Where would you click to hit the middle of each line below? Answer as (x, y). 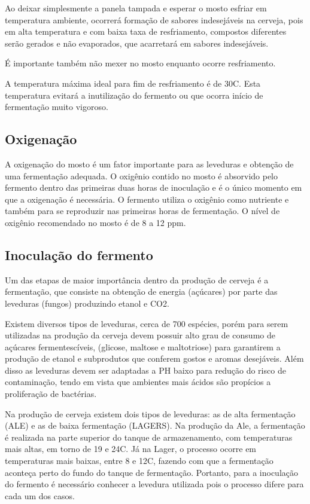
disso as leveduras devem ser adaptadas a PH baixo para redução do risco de (145, 370)
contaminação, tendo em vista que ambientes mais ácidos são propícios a (138, 382)
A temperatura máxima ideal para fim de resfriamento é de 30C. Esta (133, 83)
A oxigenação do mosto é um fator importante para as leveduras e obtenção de (149, 164)
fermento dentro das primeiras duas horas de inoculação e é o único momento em (154, 187)
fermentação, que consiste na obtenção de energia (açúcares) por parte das (141, 291)
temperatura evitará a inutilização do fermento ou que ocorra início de (134, 95)
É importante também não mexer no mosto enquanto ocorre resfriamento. (140, 63)
